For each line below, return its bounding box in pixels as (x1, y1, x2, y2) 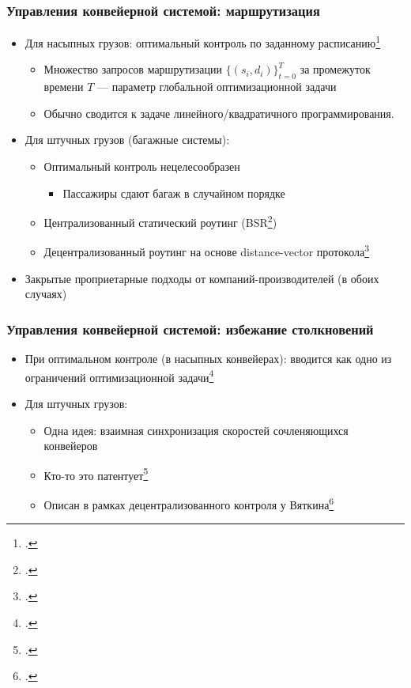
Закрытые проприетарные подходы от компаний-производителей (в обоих (25, 270, 379, 286)
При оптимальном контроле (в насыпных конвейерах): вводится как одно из (25, 350, 392, 367)
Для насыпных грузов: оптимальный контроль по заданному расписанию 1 (25, 32, 381, 51)
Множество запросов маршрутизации (43, 61, 223, 77)
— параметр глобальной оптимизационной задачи (96, 78, 337, 95)
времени (43, 78, 84, 95)
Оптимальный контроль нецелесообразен (43, 158, 240, 175)
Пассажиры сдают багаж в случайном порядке (62, 184, 285, 201)
